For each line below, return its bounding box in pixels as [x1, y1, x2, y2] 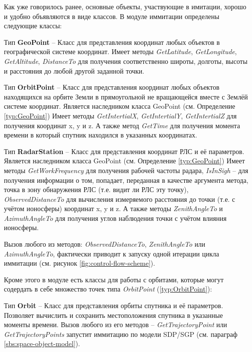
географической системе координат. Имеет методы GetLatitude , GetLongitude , [4, 46, 237, 57]
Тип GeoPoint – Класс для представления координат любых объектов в [4, 37, 220, 47]
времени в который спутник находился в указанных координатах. [4, 130, 197, 140]
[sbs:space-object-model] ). [4, 338, 80, 349]
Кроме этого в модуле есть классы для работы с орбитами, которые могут [4, 274, 224, 284]
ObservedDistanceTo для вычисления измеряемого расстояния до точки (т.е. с [4, 194, 235, 204]
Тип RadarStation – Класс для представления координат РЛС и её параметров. [4, 146, 245, 156]
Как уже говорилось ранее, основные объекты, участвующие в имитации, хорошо [4, 1, 247, 11]
